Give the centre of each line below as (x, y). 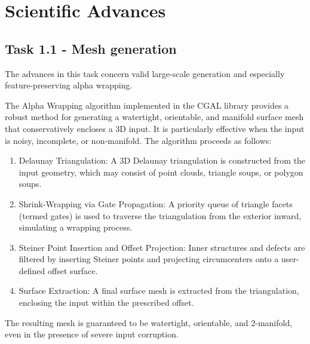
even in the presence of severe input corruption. (92, 334)
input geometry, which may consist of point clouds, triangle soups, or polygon (161, 172)
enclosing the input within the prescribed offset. (106, 302)
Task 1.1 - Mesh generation (91, 48)
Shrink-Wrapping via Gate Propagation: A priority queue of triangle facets (156, 203)
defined (32, 270)
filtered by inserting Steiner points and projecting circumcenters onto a (149, 259)
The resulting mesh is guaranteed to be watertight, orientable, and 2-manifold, (149, 322)
